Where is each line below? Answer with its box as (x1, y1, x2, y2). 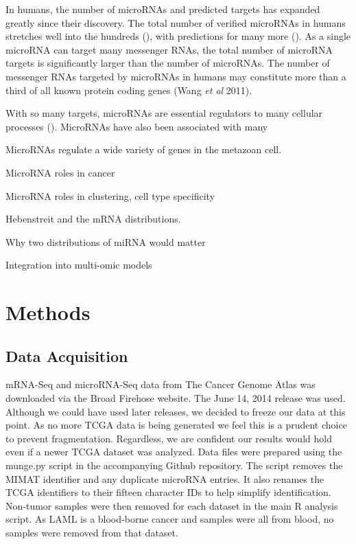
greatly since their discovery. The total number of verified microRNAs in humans (5, 15, 346, 30)
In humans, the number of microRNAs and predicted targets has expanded (5, 2, 320, 16)
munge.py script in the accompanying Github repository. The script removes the (5, 458, 343, 473)
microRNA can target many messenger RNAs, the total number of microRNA (5, 42, 333, 56)
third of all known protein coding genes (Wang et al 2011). (5, 82, 252, 97)
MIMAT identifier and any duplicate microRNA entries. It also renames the (5, 471, 324, 486)
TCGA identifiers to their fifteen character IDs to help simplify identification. (5, 485, 331, 499)
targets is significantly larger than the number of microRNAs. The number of (5, 56, 330, 70)
